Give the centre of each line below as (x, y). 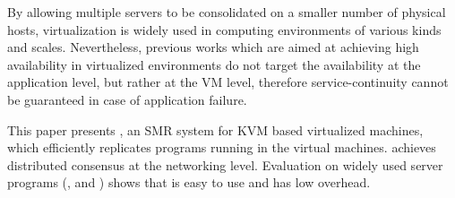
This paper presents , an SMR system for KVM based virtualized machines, (215, 129)
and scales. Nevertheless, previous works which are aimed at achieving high (213, 47)
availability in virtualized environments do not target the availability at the (214, 64)
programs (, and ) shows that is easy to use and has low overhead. (189, 182)
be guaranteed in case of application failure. (127, 99)
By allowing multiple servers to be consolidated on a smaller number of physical (227, 12)
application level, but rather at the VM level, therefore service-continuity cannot (228, 82)
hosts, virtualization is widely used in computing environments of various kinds (224, 29)
